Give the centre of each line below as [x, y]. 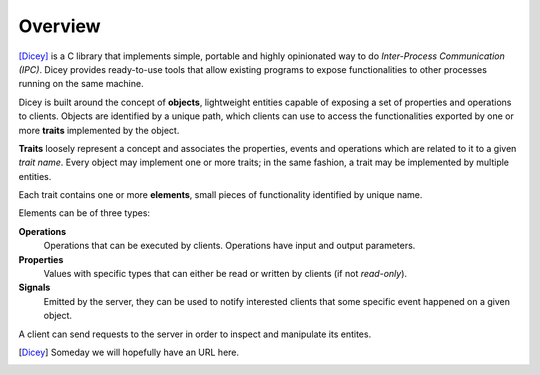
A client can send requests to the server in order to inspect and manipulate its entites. [195, 334]
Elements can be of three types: [84, 213]
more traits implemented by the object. [99, 130]
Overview [59, 26]
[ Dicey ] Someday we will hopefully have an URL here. [129, 352]
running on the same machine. [81, 84]
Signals [34, 287]
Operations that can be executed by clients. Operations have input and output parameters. [229, 246]
